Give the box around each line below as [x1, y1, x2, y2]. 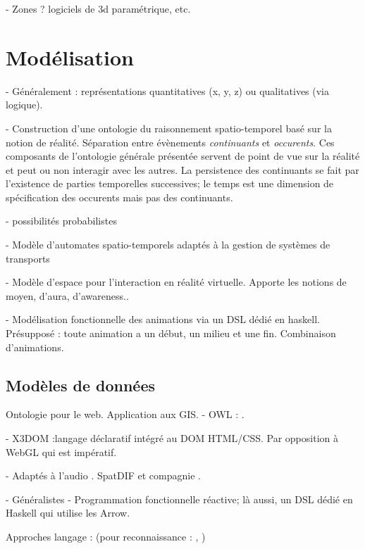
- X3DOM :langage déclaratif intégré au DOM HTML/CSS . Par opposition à [6, 431, 338, 446]
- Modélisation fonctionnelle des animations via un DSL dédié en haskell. [6, 312, 320, 327]
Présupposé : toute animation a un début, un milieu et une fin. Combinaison [6, 326, 336, 341]
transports [6, 251, 50, 265]
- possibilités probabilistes [6, 213, 117, 228]
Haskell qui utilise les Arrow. [6, 505, 130, 520]
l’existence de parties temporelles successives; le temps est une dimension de [6, 176, 334, 191]
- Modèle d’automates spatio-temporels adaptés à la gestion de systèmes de [6, 237, 330, 252]
